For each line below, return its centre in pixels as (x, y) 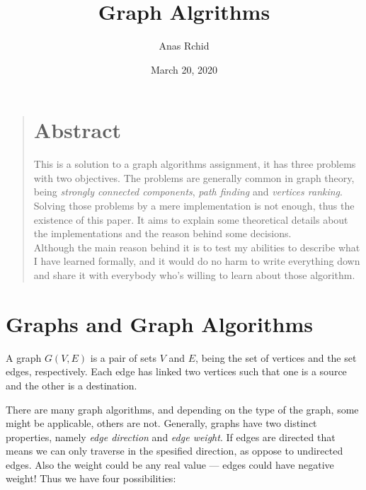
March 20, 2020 (184, 69)
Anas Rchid (184, 46)
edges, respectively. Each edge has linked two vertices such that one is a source (176, 371)
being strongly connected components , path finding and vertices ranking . (188, 192)
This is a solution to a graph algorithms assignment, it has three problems (195, 164)
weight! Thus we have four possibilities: (91, 478)
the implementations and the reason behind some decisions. (162, 233)
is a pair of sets (123, 357)
